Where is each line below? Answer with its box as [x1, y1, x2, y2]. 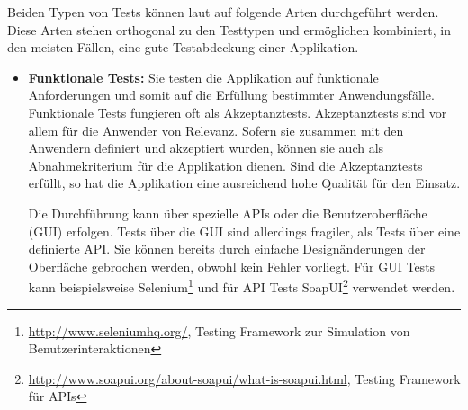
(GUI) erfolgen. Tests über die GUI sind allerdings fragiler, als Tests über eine [28, 221, 461, 240]
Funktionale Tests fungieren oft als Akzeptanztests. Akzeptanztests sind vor [28, 102, 447, 121]
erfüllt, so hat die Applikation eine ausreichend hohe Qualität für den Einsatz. [28, 174, 461, 192]
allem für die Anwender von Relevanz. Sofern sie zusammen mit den [28, 120, 404, 139]
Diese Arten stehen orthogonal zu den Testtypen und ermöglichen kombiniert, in [7, 20, 451, 39]
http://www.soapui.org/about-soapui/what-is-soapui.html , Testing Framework [28, 369, 461, 388]
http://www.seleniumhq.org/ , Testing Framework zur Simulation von [28, 321, 410, 340]
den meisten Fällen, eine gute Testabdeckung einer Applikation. [7, 38, 359, 57]
